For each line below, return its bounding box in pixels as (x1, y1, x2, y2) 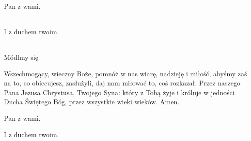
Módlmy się (4, 52, 38, 62)
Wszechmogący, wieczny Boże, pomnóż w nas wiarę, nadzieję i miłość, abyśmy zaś (4, 68, 247, 78)
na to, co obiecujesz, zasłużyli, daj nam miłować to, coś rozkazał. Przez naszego (4, 78, 240, 88)
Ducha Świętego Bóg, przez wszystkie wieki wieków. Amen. (4, 97, 180, 107)
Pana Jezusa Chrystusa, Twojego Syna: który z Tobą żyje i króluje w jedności (4, 87, 235, 97)
